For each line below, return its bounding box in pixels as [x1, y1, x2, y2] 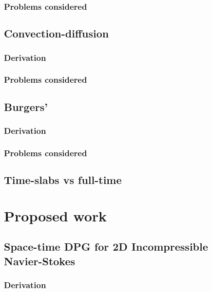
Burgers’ [4, 99, 48, 114]
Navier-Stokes [4, 253, 76, 268]
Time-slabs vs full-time [4, 172, 122, 187]
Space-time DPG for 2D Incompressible [4, 239, 208, 254]
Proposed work [4, 205, 107, 225]
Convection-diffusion [4, 26, 109, 41]
